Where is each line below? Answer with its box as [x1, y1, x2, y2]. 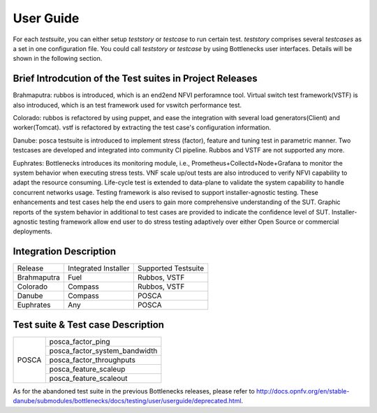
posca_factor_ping [49, 336, 111, 346]
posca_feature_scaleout [49, 373, 128, 383]
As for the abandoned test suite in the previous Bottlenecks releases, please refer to [13, 386, 255, 395]
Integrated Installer [67, 263, 130, 273]
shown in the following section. [13, 55, 103, 63]
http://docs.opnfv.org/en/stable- [256, 386, 350, 395]
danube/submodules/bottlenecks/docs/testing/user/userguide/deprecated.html [13, 397, 242, 405]
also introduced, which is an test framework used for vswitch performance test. [13, 101, 242, 109]
